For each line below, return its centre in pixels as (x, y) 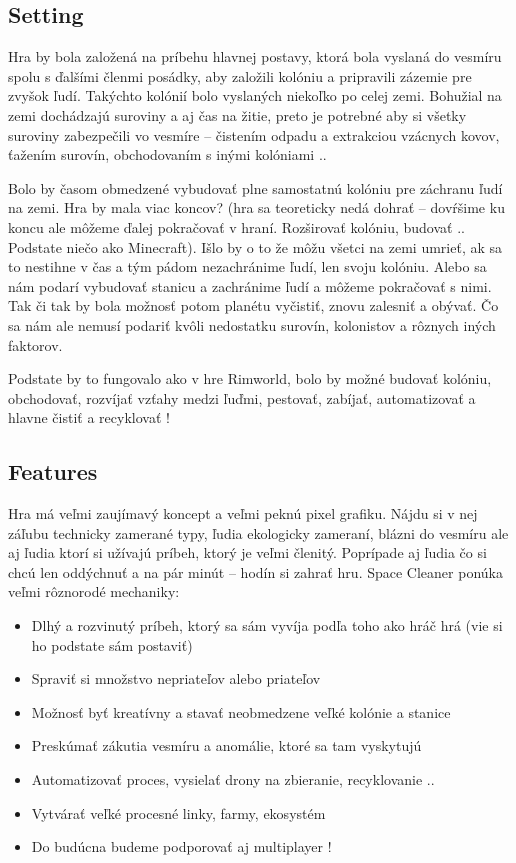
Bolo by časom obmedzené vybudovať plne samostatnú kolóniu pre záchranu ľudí (255, 187)
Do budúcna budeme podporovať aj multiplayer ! (181, 846)
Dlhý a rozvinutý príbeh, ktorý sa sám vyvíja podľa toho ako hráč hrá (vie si (267, 625)
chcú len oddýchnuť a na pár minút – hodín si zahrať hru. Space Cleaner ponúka (255, 571)
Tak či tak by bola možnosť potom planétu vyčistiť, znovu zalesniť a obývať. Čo (253, 305)
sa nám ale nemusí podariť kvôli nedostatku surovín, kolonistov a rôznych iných (252, 324)
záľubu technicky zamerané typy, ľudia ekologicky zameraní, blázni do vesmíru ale (258, 532)
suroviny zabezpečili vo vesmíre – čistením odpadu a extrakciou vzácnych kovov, (254, 134)
